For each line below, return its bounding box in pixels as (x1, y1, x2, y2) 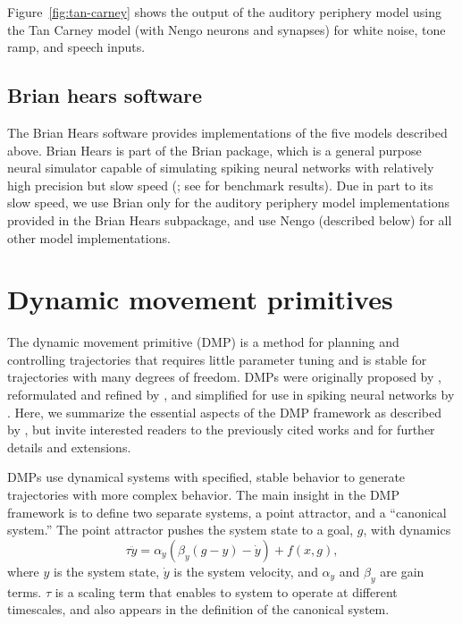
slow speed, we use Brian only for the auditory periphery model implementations (7, 193, 449, 212)
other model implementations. (7, 228, 171, 247)
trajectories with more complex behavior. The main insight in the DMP (7, 485, 399, 504)
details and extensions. (7, 437, 131, 456)
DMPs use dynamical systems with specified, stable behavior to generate (7, 468, 406, 486)
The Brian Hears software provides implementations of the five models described (7, 122, 448, 141)
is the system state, (54, 561, 160, 580)
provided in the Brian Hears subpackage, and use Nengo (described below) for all (7, 210, 452, 229)
